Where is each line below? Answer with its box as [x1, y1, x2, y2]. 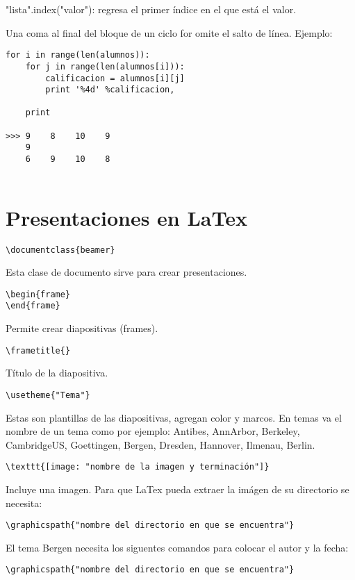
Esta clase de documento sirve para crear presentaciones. [6, 265, 247, 279]
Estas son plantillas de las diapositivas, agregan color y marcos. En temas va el [6, 410, 342, 424]
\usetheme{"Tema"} [6, 390, 90, 400]
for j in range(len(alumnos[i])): [25, 61, 185, 72]
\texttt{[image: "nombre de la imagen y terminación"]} [6, 462, 270, 472]
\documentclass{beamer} [6, 245, 115, 255]
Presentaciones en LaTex [6, 203, 247, 231]
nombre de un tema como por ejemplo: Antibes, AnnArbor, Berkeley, [6, 424, 300, 438]
